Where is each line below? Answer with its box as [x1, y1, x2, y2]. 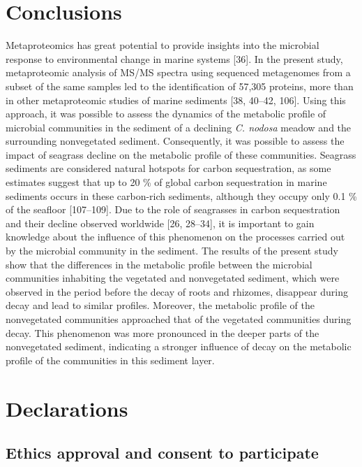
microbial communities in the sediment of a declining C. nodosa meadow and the [6, 120, 352, 134]
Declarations [6, 394, 128, 422]
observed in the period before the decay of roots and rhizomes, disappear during [6, 284, 349, 299]
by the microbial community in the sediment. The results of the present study [6, 243, 338, 258]
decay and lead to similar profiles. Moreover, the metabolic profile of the [6, 298, 315, 312]
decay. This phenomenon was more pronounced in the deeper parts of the [6, 325, 319, 340]
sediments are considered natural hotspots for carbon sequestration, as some [6, 161, 331, 175]
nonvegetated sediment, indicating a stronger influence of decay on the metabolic [6, 339, 352, 354]
